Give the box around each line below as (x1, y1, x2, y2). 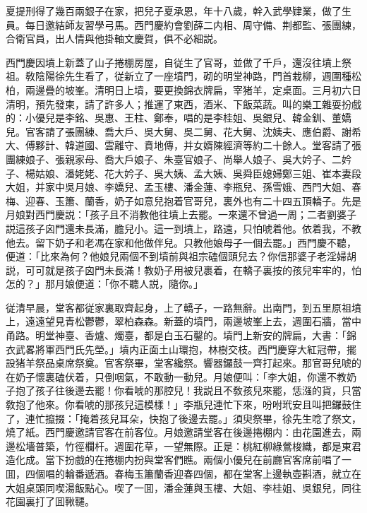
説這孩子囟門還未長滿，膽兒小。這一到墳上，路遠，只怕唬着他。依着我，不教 (6, 220, 361, 235)
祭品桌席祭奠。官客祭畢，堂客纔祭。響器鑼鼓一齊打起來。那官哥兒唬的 (35, 355, 361, 370)
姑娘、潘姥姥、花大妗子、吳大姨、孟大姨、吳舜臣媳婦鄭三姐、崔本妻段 (35, 165, 361, 180)
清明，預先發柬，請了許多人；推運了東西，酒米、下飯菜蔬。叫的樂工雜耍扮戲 (6, 96, 361, 111)
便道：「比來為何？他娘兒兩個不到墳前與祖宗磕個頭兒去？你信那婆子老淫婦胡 (6, 249, 356, 264)
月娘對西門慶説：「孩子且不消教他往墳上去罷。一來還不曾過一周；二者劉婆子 (6, 207, 356, 222)
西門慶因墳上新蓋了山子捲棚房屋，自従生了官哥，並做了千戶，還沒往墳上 (6, 54, 342, 69)
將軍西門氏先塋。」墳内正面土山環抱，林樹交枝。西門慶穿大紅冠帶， (35, 341, 347, 356)
